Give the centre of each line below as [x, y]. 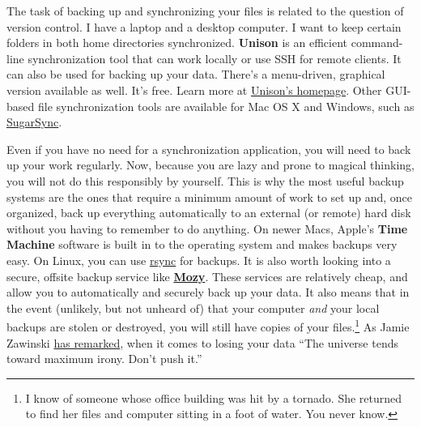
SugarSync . [34, 122]
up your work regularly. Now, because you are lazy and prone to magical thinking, [210, 165]
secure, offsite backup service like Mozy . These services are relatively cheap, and [207, 276]
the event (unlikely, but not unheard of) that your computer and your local [193, 307]
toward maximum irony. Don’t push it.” [104, 359]
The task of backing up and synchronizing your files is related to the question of [205, 11]
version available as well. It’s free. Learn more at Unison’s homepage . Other [194, 90]
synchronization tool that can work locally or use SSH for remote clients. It [215, 58]
